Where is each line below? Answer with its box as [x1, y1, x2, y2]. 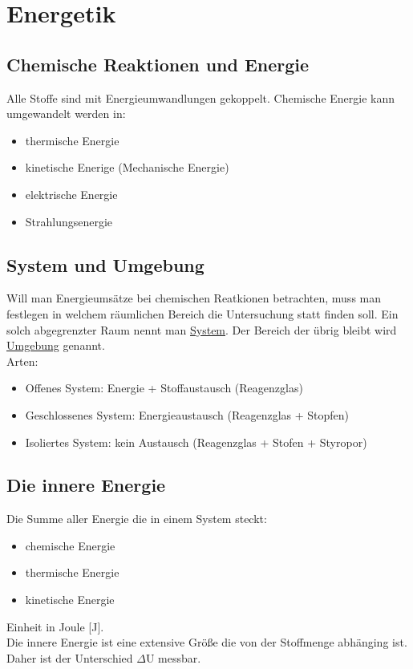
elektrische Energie [25, 185, 118, 202]
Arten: [6, 352, 38, 369]
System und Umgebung [6, 252, 204, 277]
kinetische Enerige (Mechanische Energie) [25, 159, 229, 176]
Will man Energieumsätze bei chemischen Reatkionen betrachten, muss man [6, 290, 382, 306]
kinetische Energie [25, 591, 115, 608]
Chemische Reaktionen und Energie [6, 51, 310, 76]
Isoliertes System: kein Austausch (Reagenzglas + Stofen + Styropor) [25, 433, 367, 450]
